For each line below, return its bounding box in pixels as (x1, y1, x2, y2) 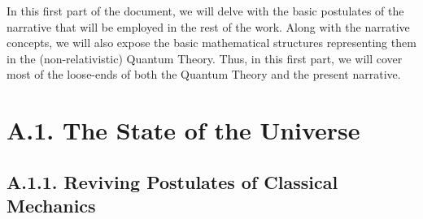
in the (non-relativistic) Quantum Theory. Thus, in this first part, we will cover (7, 49, 403, 67)
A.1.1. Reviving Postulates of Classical (7, 169, 338, 194)
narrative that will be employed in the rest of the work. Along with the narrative (7, 18, 410, 35)
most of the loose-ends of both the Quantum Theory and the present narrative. (7, 66, 401, 83)
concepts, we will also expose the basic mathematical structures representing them (7, 34, 416, 51)
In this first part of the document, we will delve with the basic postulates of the (7, 2, 404, 19)
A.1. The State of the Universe (7, 114, 360, 147)
